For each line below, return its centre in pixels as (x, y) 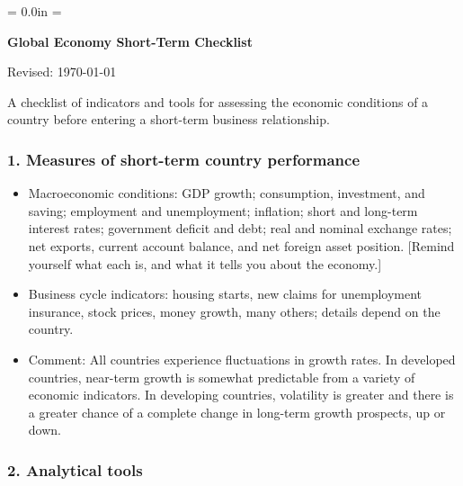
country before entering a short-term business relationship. (169, 119)
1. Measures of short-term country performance (184, 159)
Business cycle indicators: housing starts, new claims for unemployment (225, 294)
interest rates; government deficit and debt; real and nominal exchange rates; (240, 228)
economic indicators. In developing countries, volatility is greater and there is (241, 395)
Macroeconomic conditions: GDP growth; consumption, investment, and (227, 193)
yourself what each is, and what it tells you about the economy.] (205, 263)
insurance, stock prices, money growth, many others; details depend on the (234, 311)
